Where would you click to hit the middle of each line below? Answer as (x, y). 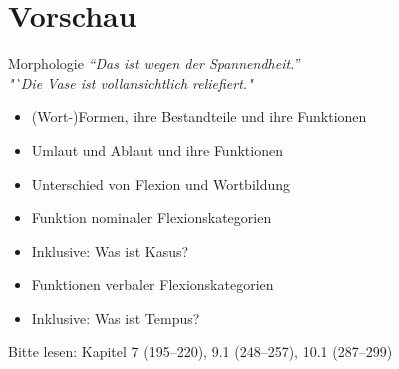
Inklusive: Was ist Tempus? (115, 317)
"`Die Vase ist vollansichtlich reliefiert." (130, 82)
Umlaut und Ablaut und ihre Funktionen (157, 149)
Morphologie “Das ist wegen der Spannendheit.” (154, 63)
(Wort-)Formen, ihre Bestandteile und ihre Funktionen (199, 116)
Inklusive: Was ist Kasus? (110, 250)
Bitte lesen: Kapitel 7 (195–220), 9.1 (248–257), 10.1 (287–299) (200, 351)
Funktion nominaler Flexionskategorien (151, 217)
